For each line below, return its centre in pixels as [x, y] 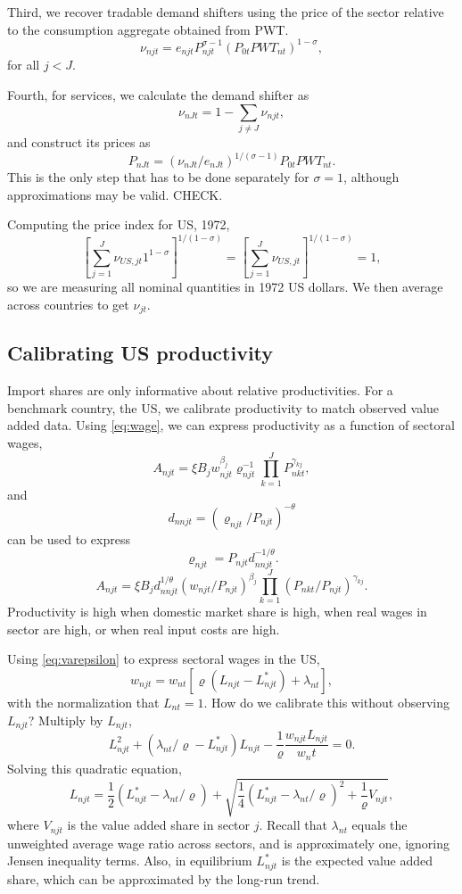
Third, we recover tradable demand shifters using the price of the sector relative [226, 12]
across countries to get [68, 304]
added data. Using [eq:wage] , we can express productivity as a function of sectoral [231, 425]
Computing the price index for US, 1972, [119, 224]
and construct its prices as [79, 141]
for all [24, 65]
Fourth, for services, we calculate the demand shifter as [158, 95]
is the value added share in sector [159, 825]
